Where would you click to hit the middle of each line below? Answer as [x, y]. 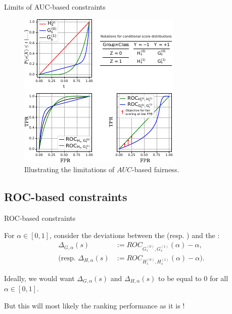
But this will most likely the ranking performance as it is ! [95, 305]
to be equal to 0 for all [193, 278]
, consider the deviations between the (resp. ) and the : [135, 235]
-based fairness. [156, 169]
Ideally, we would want [39, 278]
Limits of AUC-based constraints [55, 7]
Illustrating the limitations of [69, 169]
